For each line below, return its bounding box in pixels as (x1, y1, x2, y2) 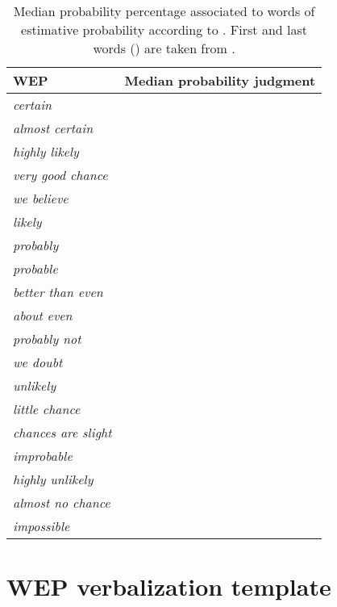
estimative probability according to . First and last (21, 20, 307, 39)
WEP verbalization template (6, 570, 331, 603)
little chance (13, 400, 81, 418)
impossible (13, 517, 70, 535)
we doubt (13, 353, 63, 371)
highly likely (13, 142, 79, 161)
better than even (13, 283, 103, 301)
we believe (13, 189, 69, 207)
